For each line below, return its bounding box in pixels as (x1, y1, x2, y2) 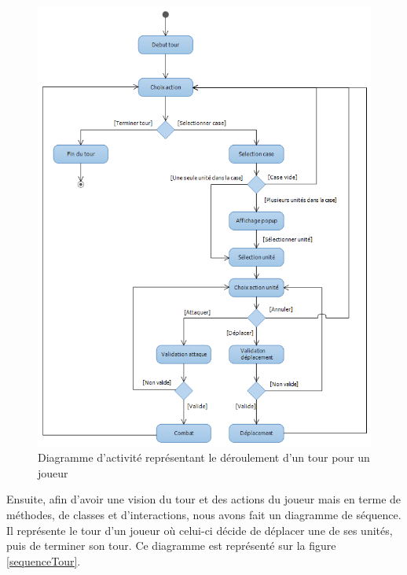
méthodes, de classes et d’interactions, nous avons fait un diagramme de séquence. (6, 506, 401, 522)
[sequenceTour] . (6, 552, 81, 569)
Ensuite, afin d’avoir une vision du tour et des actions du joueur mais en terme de (6, 491, 401, 507)
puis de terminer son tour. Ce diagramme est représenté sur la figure (6, 537, 336, 554)
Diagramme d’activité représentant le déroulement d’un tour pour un (38, 449, 370, 466)
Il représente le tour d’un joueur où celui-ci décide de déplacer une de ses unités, (6, 522, 393, 538)
